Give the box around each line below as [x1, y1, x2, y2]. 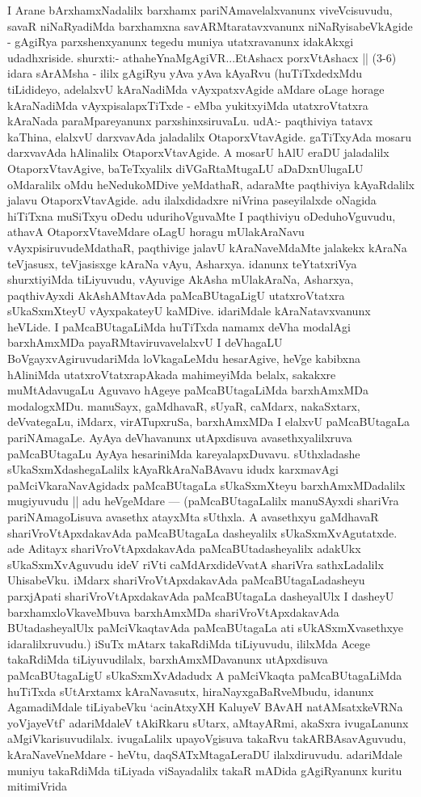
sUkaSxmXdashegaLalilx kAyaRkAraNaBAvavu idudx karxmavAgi [7, 461, 339, 478]
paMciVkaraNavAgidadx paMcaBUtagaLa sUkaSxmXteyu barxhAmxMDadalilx [7, 476, 406, 493]
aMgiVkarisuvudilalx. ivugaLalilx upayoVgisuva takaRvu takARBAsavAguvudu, [7, 730, 406, 747]
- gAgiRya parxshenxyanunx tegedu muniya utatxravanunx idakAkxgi [7, 33, 354, 50]
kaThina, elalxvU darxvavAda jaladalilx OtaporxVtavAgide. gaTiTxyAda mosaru [7, 128, 411, 145]
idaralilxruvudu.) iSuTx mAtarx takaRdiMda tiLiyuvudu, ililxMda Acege [7, 635, 371, 652]
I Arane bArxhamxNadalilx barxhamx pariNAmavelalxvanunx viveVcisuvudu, [7, 2, 393, 18]
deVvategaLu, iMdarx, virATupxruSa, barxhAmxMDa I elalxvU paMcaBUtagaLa [7, 413, 410, 430]
